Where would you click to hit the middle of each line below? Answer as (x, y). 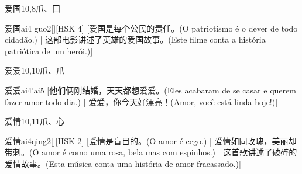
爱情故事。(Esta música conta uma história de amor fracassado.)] (123, 163)
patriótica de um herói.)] (49, 51)
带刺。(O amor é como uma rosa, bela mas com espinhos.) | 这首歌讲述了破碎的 (151, 152)
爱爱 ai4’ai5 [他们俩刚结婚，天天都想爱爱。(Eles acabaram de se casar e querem (150, 90)
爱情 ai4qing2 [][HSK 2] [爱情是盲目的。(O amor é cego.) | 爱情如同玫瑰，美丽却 (151, 140)
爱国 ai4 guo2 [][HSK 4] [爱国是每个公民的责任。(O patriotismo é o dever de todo (151, 28)
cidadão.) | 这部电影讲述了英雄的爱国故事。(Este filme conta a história (135, 39)
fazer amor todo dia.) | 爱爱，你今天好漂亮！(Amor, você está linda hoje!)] (141, 101)
